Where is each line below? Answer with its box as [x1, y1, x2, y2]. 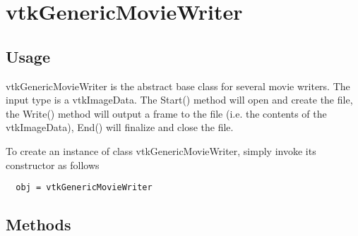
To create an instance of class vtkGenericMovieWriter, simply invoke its [6, 143, 316, 158]
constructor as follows [6, 157, 100, 172]
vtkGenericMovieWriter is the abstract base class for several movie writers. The [6, 78, 350, 93]
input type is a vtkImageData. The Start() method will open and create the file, [6, 92, 353, 107]
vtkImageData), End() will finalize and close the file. [6, 120, 234, 135]
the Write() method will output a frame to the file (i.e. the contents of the [6, 106, 327, 120]
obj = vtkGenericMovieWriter [16, 182, 153, 193]
